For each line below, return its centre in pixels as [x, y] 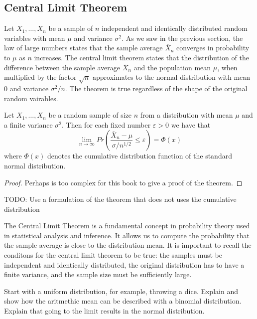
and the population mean [172, 67]
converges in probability [213, 48]
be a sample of [71, 28]
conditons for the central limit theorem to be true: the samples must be [113, 255]
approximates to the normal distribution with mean [172, 77]
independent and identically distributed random [174, 28]
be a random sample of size [90, 115]
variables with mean [35, 38]
